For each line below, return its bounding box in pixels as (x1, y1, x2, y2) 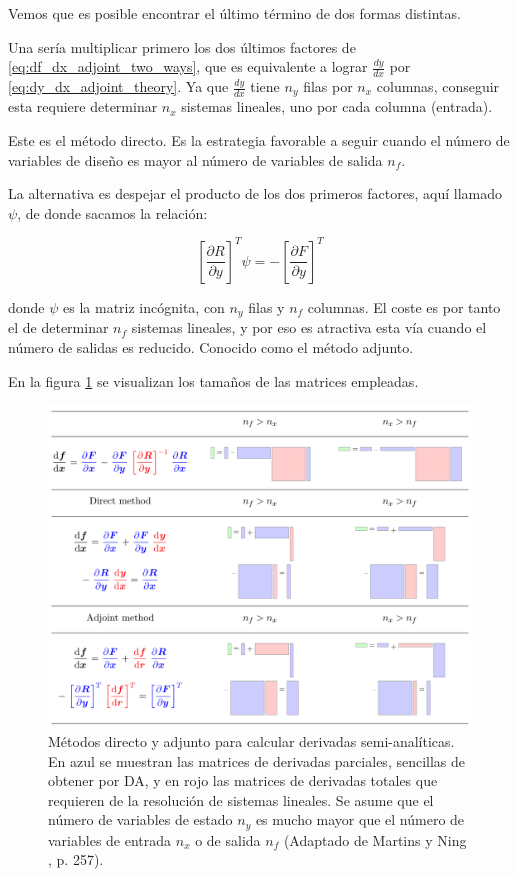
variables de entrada (48, 829, 172, 850)
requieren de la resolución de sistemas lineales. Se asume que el (48, 789, 434, 810)
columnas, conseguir (376, 76, 500, 97)
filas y (248, 296, 285, 317)
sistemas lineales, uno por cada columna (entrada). (181, 96, 493, 117)
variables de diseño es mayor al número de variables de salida (8, 149, 383, 170)
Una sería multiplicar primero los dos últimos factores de (8, 36, 356, 57)
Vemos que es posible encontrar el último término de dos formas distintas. (8, 3, 461, 23)
